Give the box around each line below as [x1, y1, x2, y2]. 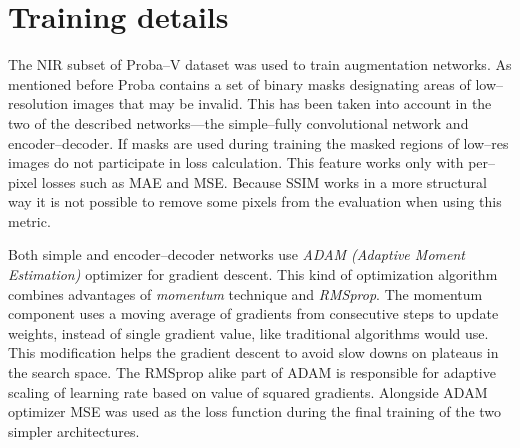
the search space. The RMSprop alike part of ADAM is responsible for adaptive [8, 362, 496, 383]
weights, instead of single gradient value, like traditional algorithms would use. [8, 322, 489, 343]
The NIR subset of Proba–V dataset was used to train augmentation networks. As [8, 54, 512, 75]
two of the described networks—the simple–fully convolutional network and [8, 112, 469, 133]
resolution [8, 93, 69, 114]
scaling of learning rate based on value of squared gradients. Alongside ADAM [8, 381, 488, 402]
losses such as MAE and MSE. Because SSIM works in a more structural [41, 171, 487, 192]
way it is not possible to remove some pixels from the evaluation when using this [8, 191, 502, 212]
